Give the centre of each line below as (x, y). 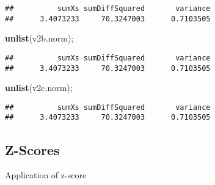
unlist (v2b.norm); (39, 38)
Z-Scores (32, 149)
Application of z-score (46, 175)
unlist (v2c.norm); (39, 88)
